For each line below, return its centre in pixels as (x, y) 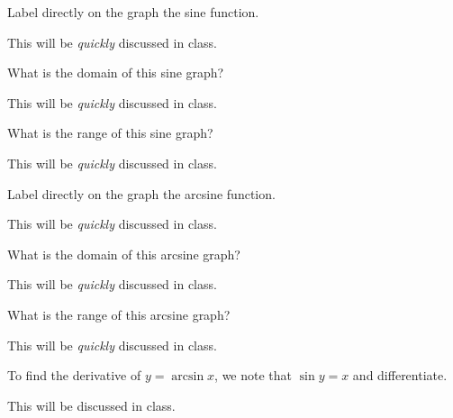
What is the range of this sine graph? (110, 133)
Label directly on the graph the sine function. (133, 12)
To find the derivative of (74, 375)
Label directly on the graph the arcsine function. (141, 193)
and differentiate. (400, 375)
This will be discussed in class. (91, 405)
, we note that (254, 375)
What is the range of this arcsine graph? (119, 314)
